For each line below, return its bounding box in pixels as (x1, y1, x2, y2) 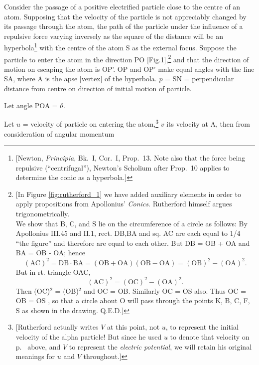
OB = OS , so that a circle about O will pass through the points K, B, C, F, (15, 295, 250, 306)
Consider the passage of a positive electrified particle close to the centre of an (4, 1, 241, 11)
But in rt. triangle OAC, (15, 266, 91, 277)
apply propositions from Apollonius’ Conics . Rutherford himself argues (15, 198, 232, 209)
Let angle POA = (4, 100, 58, 110)
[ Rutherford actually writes (15, 322, 99, 332)
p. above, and (15, 341, 61, 352)
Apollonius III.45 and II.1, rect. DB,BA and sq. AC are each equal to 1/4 (15, 228, 241, 238)
